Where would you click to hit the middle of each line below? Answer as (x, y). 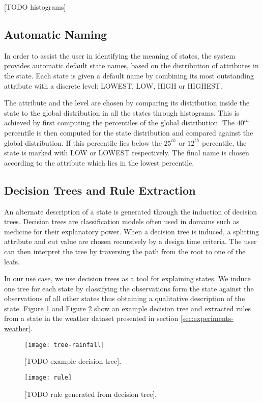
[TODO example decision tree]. (73, 361)
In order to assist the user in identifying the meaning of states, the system (120, 55)
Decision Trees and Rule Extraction (100, 190)
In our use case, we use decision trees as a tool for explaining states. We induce (127, 278)
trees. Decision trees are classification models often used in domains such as (122, 221)
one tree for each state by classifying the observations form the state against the (129, 288)
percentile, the (224, 142)
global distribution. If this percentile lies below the (83, 142)
